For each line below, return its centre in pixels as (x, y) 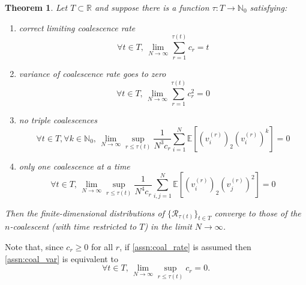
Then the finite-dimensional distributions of (85, 213)
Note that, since (34, 246)
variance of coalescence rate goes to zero (92, 74)
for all (102, 246)
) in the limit (168, 226)
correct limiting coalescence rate (77, 27)
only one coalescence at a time (74, 166)
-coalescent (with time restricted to (73, 226)
